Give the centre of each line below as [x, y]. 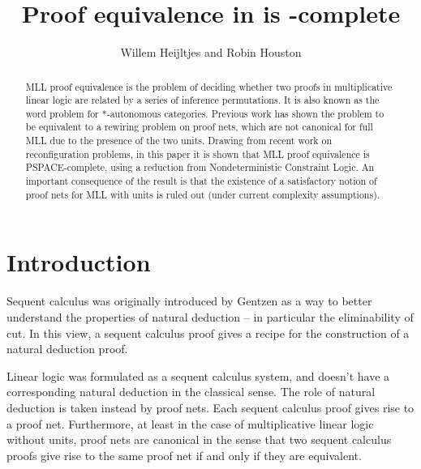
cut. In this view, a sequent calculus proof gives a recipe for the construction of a [208, 333]
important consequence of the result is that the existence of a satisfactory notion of [201, 181]
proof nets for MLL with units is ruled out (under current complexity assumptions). [203, 194]
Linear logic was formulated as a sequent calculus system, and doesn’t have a [198, 375]
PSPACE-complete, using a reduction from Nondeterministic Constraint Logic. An [200, 167]
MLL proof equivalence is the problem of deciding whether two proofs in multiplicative [209, 86]
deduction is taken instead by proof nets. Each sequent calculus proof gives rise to [210, 407]
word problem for [62, 113]
